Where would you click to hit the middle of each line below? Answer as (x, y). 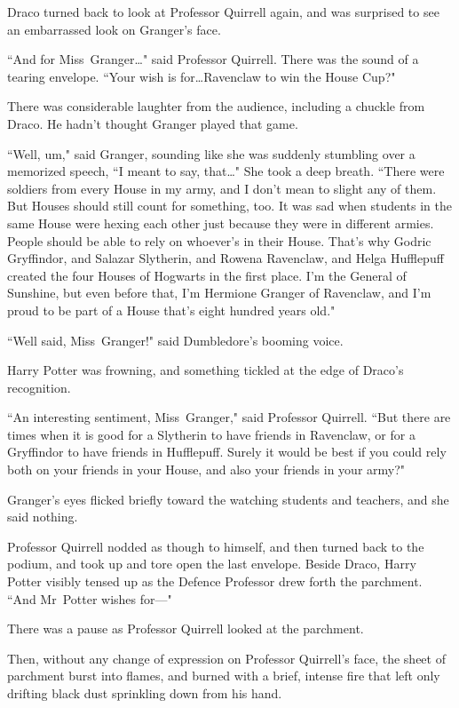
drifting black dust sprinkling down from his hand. (145, 693)
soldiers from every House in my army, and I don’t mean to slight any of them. (222, 188)
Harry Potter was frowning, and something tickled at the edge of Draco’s (206, 370)
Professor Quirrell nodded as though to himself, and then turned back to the (216, 546)
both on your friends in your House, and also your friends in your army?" (206, 469)
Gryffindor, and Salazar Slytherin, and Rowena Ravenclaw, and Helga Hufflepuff (226, 258)
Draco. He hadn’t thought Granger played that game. (153, 123)
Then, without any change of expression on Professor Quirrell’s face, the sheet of (226, 658)
